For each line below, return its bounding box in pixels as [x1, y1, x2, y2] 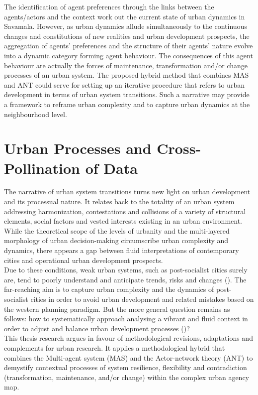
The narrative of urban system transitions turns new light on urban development [4, 186, 251, 197]
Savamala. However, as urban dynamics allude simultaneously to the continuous [4, 21, 247, 31]
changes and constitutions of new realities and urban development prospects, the [4, 30, 250, 41]
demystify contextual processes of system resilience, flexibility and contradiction [4, 362, 247, 373]
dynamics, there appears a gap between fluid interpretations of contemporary [4, 245, 239, 255]
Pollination [4, 157, 80, 178]
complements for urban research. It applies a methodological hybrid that [4, 342, 225, 353]
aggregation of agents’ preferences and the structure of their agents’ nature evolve [4, 40, 253, 51]
